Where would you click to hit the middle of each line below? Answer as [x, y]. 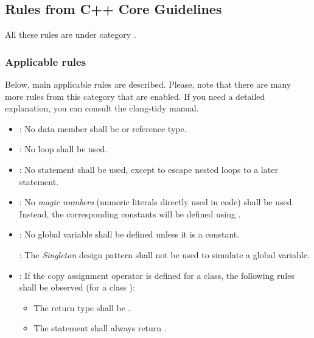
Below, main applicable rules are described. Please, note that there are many [148, 84]
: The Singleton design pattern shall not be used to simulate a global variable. [164, 254]
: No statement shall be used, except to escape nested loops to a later [148, 169]
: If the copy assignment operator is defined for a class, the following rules [157, 275]
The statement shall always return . [100, 328]
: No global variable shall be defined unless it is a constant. [129, 234]
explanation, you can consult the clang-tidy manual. [102, 108]
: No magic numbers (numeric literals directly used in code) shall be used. [157, 202]
